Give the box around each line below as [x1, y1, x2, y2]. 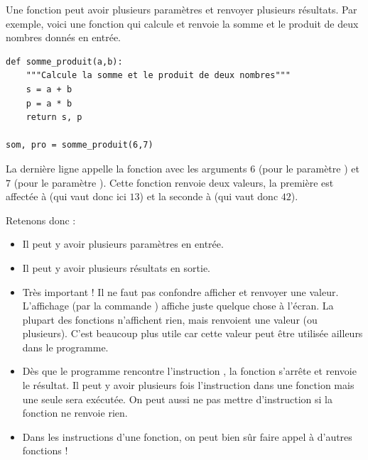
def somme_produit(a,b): [6, 56, 123, 67]
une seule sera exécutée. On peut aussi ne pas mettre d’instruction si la [22, 391, 332, 406]
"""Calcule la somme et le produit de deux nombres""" [26, 70, 291, 81]
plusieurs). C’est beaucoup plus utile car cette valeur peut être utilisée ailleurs [22, 326, 363, 341]
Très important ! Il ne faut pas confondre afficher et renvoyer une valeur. [22, 284, 339, 299]
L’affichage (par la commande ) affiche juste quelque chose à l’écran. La [22, 298, 334, 313]
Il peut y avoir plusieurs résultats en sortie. [22, 260, 211, 275]
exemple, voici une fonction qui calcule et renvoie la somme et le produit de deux [6, 16, 359, 31]
